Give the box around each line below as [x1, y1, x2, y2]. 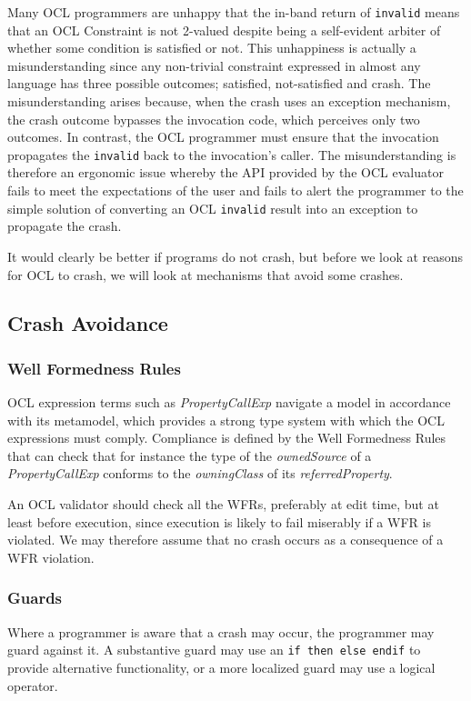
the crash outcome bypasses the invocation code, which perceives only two [7, 109, 420, 128]
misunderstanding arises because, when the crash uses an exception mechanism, [7, 92, 451, 111]
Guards [7, 586, 63, 609]
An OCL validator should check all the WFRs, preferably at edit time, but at [7, 495, 439, 514]
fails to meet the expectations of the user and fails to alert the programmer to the [7, 181, 464, 200]
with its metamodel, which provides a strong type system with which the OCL [7, 410, 445, 429]
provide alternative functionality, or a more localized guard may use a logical [7, 657, 436, 676]
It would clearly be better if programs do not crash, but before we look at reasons [7, 246, 464, 265]
